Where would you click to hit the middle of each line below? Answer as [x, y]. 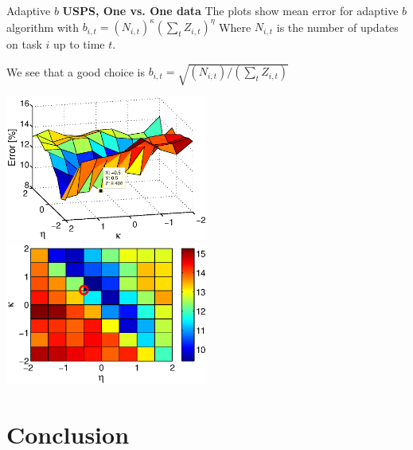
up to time [79, 44]
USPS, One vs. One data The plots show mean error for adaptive [230, 10]
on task [24, 44]
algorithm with [43, 27]
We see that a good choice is [76, 71]
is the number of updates [337, 27]
